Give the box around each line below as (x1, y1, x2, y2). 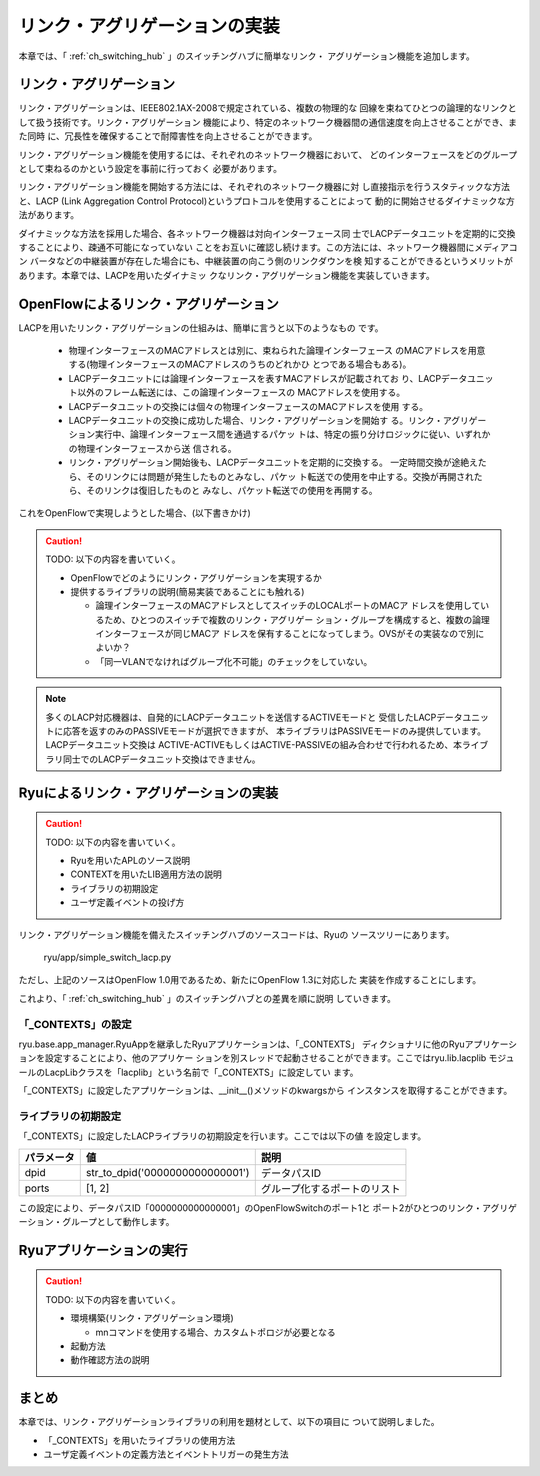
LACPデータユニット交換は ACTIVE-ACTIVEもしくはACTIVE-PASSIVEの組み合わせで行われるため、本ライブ (45, 739, 489, 751)
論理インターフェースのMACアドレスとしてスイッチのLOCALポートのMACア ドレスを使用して (95, 600, 481, 612)
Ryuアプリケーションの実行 (18, 1241, 189, 1259)
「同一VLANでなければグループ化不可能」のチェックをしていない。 (95, 655, 373, 667)
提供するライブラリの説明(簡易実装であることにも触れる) (70, 585, 305, 597)
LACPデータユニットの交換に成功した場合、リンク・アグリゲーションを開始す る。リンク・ (68, 415, 444, 426)
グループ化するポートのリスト (260, 1181, 401, 1195)
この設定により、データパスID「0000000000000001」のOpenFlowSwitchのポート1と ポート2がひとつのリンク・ (18, 1201, 483, 1214)
